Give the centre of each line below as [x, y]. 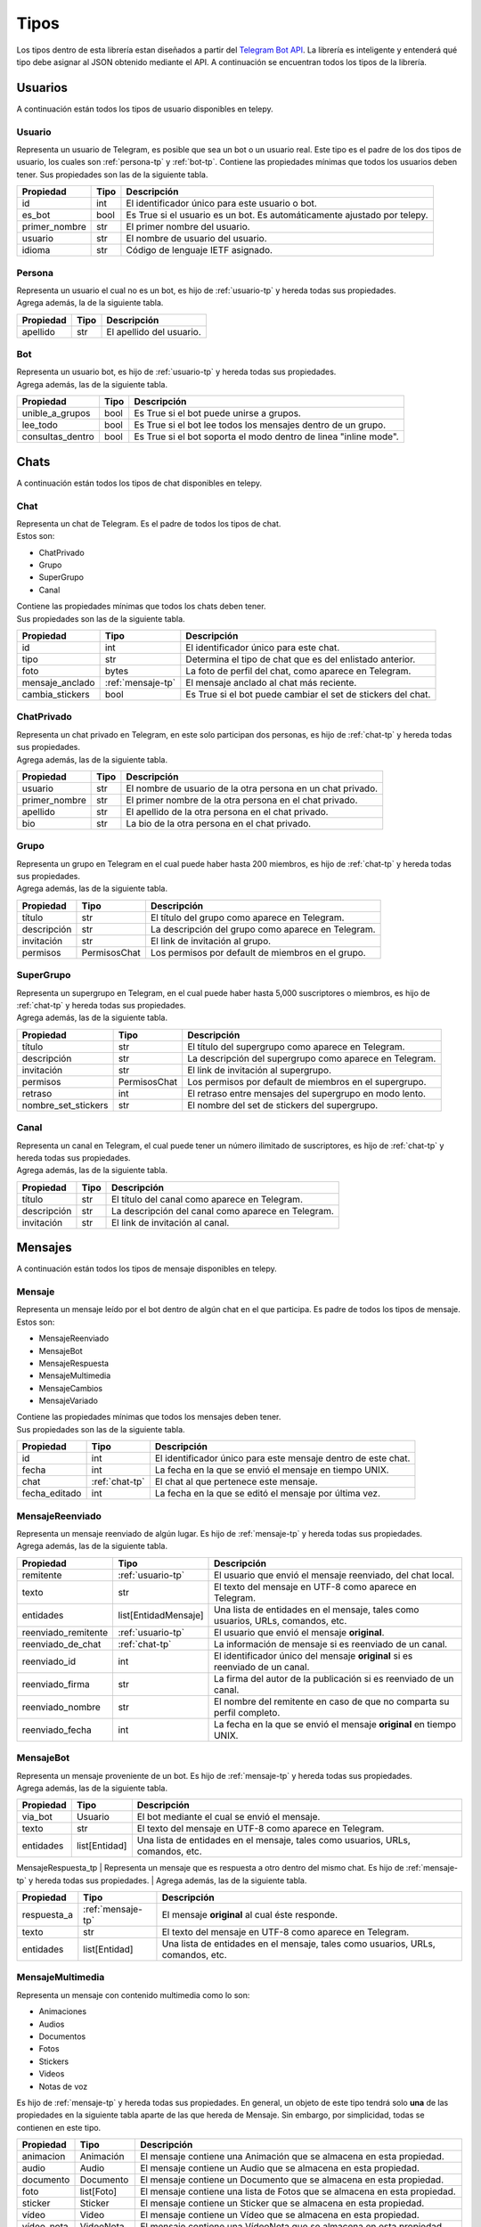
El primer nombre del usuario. [188, 227]
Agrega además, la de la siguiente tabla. [90, 303]
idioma [36, 250]
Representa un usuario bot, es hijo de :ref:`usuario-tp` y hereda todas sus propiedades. [176, 372]
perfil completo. [247, 1712]
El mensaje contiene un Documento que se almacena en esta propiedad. [292, 2180]
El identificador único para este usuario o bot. [222, 203]
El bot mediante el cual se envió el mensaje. [228, 1817]
